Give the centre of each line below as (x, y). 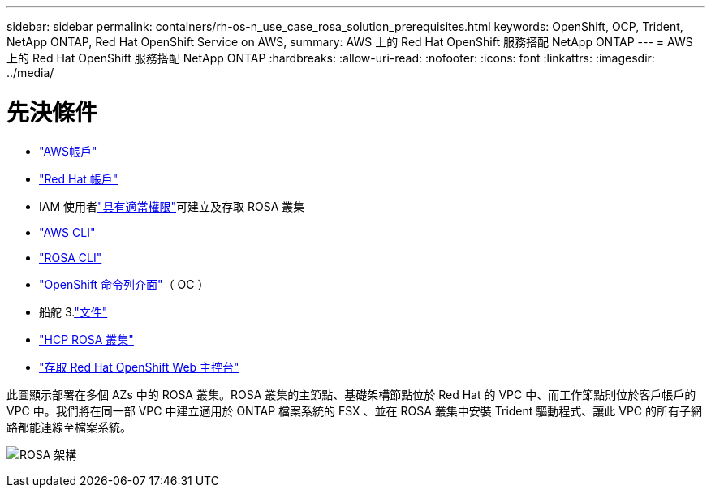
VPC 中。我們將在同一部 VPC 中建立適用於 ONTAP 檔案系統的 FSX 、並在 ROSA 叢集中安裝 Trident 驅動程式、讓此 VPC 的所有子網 (355, 410)
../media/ (30, 73)
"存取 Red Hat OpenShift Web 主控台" (139, 367)
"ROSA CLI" (71, 257)
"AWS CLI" (67, 232)
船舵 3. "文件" (73, 311)
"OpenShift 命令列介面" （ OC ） (124, 284)
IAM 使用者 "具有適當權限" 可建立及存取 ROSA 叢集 (172, 206)
